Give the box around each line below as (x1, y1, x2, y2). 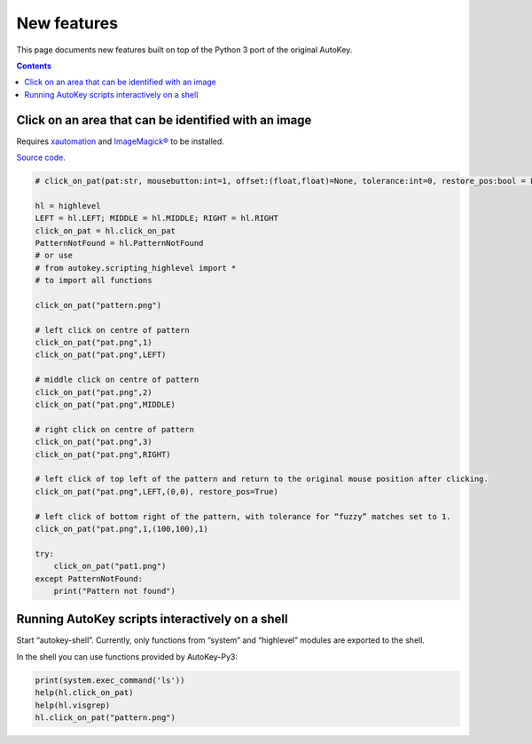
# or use (35, 250, 74, 261)
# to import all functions (35, 275, 153, 286)
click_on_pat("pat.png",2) (35, 387, 153, 397)
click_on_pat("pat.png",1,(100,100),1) (35, 524, 208, 534)
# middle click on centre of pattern (35, 375, 199, 385)
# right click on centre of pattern (35, 424, 195, 434)
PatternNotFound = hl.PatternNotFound (35, 238, 204, 248)
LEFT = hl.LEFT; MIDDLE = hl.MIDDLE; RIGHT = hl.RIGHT (35, 213, 278, 224)
